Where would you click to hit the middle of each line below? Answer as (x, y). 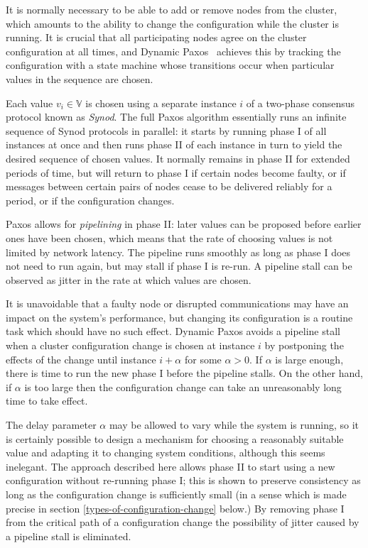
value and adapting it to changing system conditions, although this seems (166, 453)
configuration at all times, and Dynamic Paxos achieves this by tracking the (173, 51)
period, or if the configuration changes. (90, 200)
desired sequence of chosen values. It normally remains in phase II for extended (178, 158)
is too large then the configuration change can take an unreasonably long (183, 387)
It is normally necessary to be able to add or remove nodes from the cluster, (172, 9)
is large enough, (309, 359)
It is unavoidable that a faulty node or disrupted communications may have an (177, 303)
